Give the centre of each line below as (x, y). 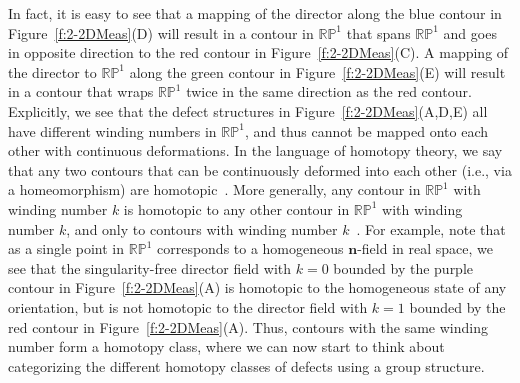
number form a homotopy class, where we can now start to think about (226, 346)
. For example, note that (431, 228)
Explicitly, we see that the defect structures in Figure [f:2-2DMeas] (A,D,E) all (248, 110)
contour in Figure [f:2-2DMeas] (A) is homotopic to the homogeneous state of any (257, 287)
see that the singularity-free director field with (150, 267)
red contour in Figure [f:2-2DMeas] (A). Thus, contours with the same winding (248, 326)
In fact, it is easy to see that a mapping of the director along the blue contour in (255, 13)
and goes (470, 32)
